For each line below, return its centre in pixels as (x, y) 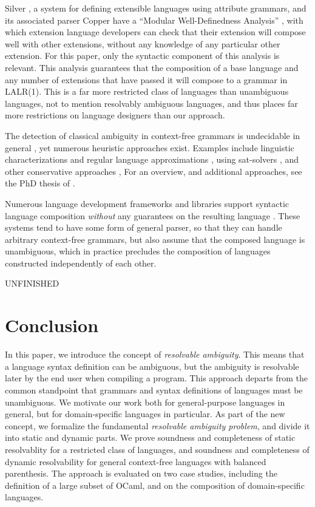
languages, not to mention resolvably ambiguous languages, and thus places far (151, 103)
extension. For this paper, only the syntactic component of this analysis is (142, 56)
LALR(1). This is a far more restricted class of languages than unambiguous (147, 91)
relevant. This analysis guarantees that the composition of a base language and (152, 67)
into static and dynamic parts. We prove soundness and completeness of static (150, 437)
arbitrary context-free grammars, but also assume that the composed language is (155, 239)
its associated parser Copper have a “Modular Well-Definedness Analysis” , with (154, 20)
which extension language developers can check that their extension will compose (155, 32)
